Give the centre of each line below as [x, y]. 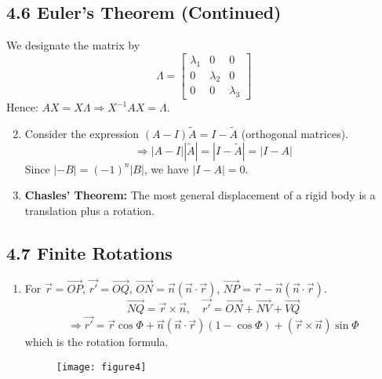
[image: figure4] [101, 367]
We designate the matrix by [73, 45]
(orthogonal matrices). [295, 134]
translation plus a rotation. [89, 210]
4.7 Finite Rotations [89, 252]
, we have [166, 168]
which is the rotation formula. [96, 342]
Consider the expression [82, 134]
